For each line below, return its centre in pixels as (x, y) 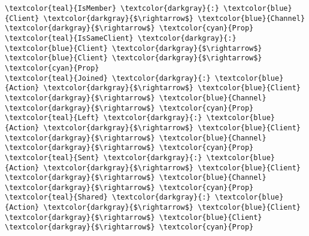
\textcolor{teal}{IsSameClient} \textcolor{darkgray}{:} (121, 38)
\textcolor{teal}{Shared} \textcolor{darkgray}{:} (108, 197)
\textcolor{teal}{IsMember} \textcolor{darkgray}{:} (112, 8)
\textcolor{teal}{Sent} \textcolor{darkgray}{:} (104, 157)
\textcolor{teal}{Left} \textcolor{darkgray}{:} (104, 118)
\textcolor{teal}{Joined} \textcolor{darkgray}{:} (108, 78)
